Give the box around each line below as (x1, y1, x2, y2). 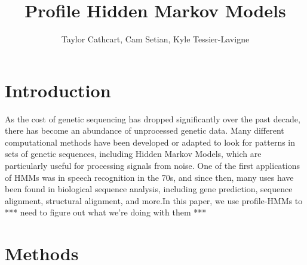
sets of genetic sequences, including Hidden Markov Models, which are (5, 147, 262, 160)
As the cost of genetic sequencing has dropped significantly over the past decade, (5, 112, 300, 125)
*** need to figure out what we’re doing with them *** (5, 206, 207, 218)
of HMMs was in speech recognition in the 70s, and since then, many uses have (5, 171, 294, 183)
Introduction (5, 78, 111, 102)
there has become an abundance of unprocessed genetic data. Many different (5, 124, 284, 137)
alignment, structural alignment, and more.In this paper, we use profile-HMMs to (5, 194, 303, 207)
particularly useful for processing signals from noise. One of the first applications (5, 159, 300, 172)
